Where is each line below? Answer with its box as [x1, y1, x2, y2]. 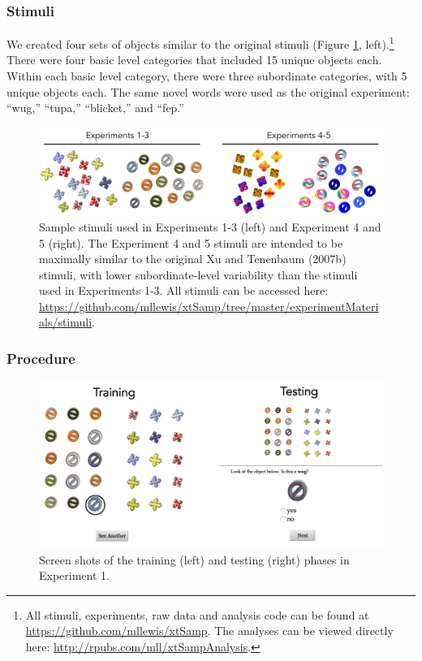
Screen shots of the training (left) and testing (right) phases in [39, 551, 350, 568]
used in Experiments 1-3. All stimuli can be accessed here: [39, 282, 329, 299]
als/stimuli [39, 313, 93, 330]
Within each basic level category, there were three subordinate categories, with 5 [6, 67, 407, 84]
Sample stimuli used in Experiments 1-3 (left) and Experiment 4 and [39, 218, 381, 235]
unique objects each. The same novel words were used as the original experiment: [6, 83, 410, 100]
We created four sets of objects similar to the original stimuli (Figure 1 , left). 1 [6, 33, 394, 52]
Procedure [6, 348, 75, 368]
